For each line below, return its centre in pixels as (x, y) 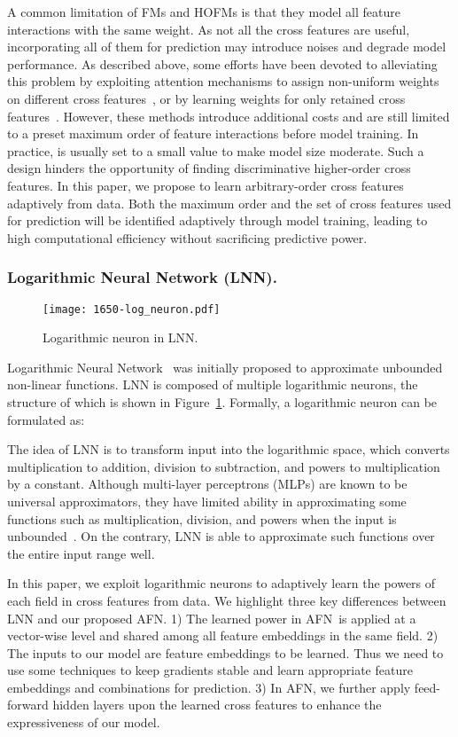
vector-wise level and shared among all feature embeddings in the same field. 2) (223, 635)
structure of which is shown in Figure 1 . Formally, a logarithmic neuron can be (222, 401)
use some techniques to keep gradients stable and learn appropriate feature (210, 670)
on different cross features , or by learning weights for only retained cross (206, 98)
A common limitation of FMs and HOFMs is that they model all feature (204, 12)
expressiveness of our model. (84, 722)
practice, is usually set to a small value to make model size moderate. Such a (216, 150)
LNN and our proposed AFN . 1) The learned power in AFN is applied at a (212, 618)
